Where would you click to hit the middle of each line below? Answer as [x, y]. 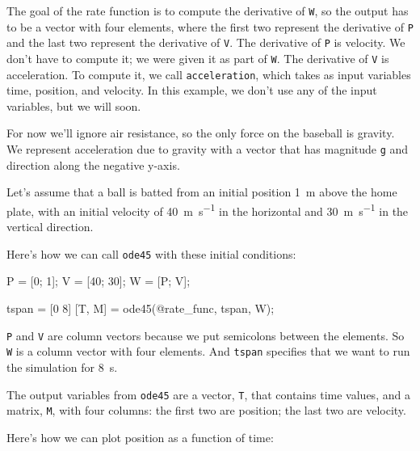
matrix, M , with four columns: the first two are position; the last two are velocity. [206, 410]
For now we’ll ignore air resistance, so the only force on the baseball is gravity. [201, 133]
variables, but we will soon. [74, 105]
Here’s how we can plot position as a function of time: [140, 437]
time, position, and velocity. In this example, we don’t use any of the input [192, 90]
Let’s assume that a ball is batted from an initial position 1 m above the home [202, 192]
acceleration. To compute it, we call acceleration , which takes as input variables [209, 74]
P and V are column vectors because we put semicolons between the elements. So [206, 335]
